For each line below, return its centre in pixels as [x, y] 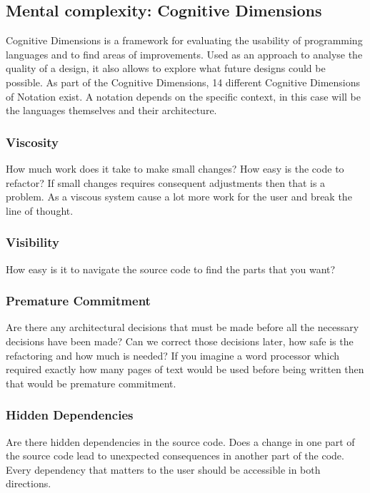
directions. [29, 483]
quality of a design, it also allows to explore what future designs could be [166, 68]
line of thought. [40, 210]
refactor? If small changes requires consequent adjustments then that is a [166, 182]
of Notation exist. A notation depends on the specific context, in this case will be [183, 96]
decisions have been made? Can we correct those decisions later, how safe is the [180, 341]
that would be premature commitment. [91, 383]
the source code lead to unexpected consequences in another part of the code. [175, 456]
